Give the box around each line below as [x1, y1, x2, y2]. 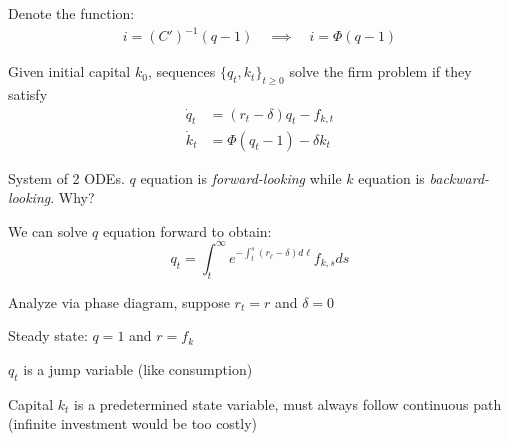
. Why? [50, 187, 95, 208]
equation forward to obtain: [102, 220, 272, 241]
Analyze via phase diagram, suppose [8, 291, 230, 312]
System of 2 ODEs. [8, 167, 125, 188]
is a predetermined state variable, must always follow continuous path [74, 393, 502, 414]
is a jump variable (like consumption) [23, 358, 253, 379]
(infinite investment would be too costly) [8, 413, 258, 434]
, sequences [147, 61, 216, 82]
